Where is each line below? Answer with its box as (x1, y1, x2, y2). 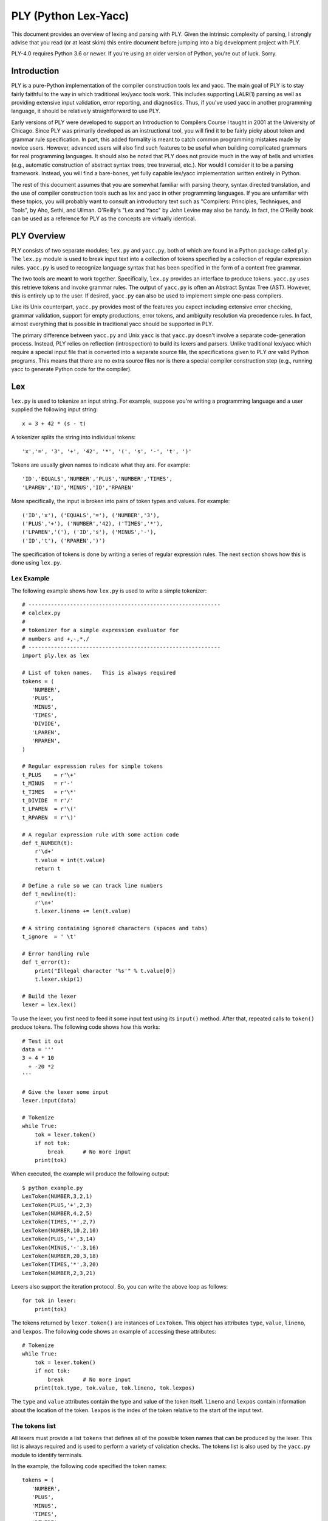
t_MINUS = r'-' (22, 780, 73, 787)
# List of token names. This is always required (22, 669, 176, 677)
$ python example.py (22, 1184, 83, 1191)
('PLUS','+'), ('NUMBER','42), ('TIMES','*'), (22, 520, 163, 527)
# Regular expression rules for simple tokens (22, 763, 163, 770)
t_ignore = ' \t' (22, 933, 77, 940)
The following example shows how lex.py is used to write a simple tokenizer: (11, 587, 207, 594)
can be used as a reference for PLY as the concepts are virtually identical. (11, 215, 197, 222)
